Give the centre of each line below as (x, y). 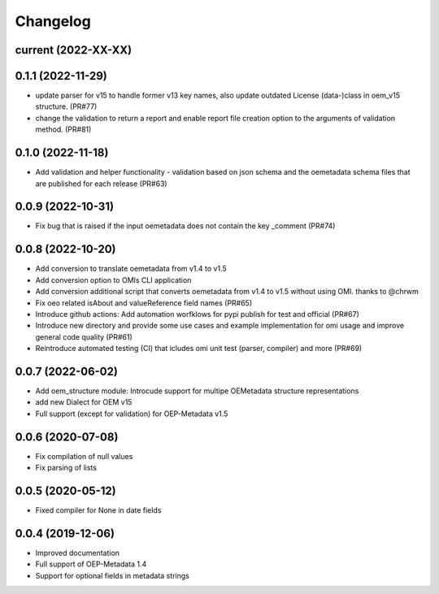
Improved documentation (78, 553)
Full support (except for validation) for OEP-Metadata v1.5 (132, 414)
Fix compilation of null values (84, 456)
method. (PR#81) (63, 129)
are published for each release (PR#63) (101, 184)
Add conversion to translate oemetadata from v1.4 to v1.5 (131, 269)
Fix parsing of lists (66, 468)
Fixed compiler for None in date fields (98, 510)
